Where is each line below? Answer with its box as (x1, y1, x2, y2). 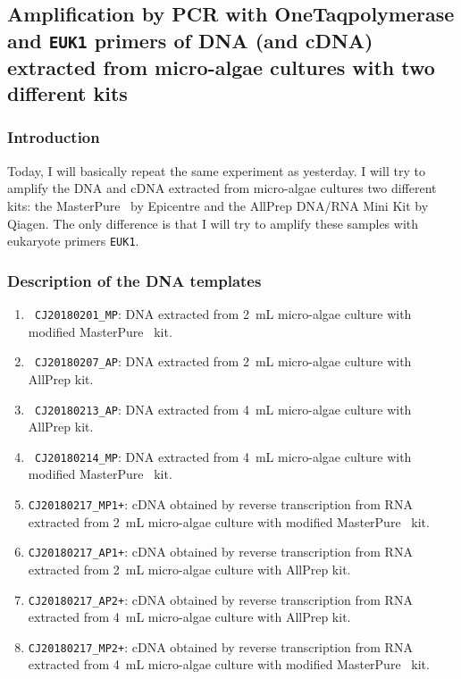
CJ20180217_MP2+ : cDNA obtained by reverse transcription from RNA (28, 637, 413, 656)
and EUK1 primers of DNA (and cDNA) (7, 26, 373, 54)
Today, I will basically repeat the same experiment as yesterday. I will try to (7, 161, 425, 180)
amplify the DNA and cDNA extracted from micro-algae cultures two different (7, 179, 437, 197)
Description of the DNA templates (7, 269, 262, 291)
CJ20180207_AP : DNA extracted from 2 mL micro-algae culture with (34, 352, 412, 371)
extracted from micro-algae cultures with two (7, 53, 435, 80)
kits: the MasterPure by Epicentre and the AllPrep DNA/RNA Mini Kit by (7, 196, 429, 214)
